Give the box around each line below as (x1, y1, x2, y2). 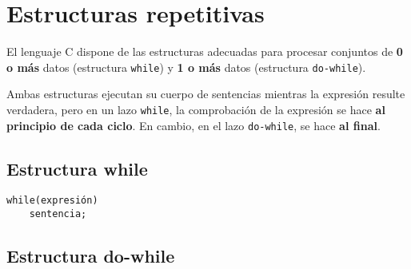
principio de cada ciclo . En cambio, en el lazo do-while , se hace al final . (6, 117, 381, 133)
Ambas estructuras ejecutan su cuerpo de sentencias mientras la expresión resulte (6, 85, 405, 102)
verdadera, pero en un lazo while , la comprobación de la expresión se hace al (6, 101, 385, 117)
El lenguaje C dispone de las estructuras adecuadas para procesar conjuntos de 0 (6, 43, 403, 60)
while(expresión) (6, 195, 98, 207)
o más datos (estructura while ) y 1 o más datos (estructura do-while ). (6, 58, 366, 75)
